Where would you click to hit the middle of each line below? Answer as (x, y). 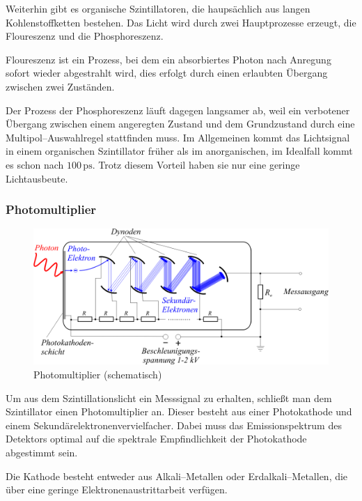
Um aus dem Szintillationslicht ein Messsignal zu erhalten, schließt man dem (169, 398)
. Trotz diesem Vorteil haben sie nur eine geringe (196, 164)
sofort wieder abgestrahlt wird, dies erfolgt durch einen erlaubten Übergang (167, 73)
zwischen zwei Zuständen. (60, 86)
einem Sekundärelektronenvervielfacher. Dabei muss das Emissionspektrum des (174, 425)
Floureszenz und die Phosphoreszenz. (85, 36)
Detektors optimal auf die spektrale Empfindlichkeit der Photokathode (156, 439)
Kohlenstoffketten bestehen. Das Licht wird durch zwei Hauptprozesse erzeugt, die (181, 22)
